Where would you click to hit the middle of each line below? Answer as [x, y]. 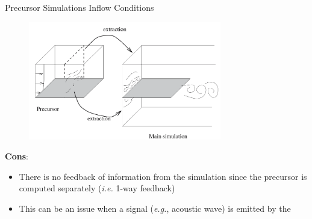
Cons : [17, 156]
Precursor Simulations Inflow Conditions [80, 7]
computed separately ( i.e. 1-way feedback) [97, 188]
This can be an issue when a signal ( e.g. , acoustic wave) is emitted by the [155, 208]
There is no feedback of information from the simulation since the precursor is [163, 176]
